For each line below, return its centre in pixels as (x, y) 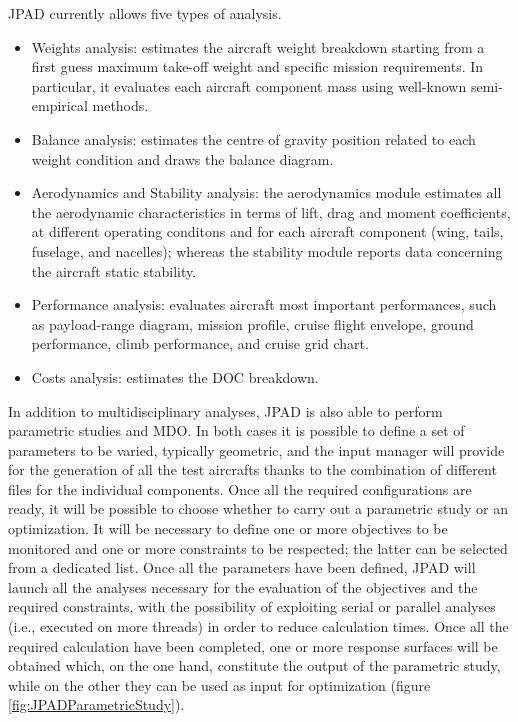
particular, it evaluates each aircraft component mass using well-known (249, 85)
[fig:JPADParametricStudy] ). (96, 704)
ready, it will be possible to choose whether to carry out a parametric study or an (258, 508)
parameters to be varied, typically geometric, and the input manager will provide (256, 449)
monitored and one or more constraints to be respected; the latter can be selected (258, 547)
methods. (120, 105)
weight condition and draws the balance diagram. (182, 158)
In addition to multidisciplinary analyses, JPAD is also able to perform (225, 410)
